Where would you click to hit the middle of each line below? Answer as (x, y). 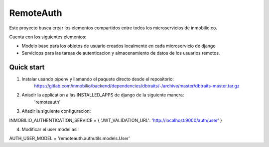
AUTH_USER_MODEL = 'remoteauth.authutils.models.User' (70, 139)
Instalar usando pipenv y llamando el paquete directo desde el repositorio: (98, 79)
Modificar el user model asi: (50, 129)
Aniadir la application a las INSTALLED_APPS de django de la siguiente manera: (103, 95)
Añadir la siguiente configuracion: (56, 111)
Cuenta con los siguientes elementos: (48, 37)
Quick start (27, 67)
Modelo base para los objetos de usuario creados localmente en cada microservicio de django (119, 46)
